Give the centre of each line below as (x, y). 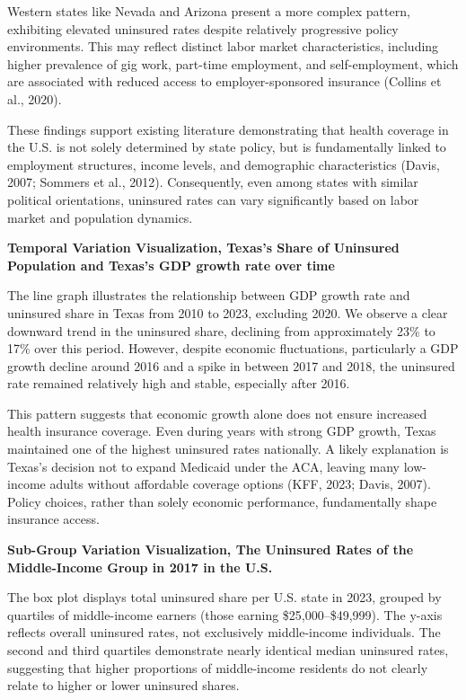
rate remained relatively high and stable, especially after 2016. (179, 383)
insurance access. (53, 519)
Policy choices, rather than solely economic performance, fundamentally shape (222, 501)
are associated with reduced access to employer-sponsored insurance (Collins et (224, 81)
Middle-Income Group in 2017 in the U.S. (140, 567)
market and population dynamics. (100, 217)
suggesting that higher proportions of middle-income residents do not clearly (218, 667)
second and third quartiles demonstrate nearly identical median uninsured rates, (228, 650)
